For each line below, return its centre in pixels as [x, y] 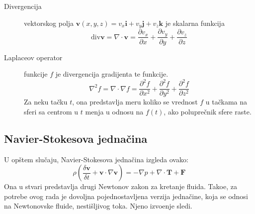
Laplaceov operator [33, 57]
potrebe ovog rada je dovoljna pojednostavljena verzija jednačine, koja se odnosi [126, 196]
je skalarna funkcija [195, 23]
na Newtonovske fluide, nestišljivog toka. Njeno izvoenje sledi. [98, 206]
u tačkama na [226, 102]
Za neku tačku [46, 102]
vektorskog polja [49, 23]
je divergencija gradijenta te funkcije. [112, 74]
